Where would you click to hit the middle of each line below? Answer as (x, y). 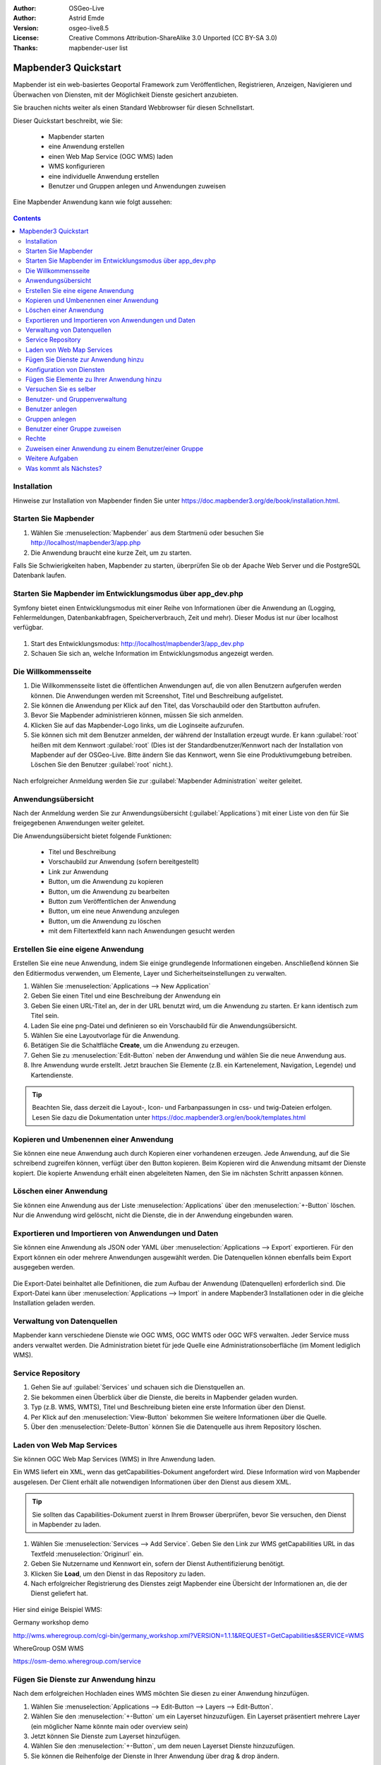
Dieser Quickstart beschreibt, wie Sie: (68, 121)
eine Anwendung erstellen (86, 146)
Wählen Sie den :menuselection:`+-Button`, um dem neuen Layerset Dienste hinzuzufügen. (163, 1746)
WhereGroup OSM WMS (48, 1648)
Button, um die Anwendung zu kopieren (106, 882)
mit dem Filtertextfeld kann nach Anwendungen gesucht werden (142, 931)
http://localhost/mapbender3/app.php (86, 543)
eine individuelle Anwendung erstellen (104, 176)
